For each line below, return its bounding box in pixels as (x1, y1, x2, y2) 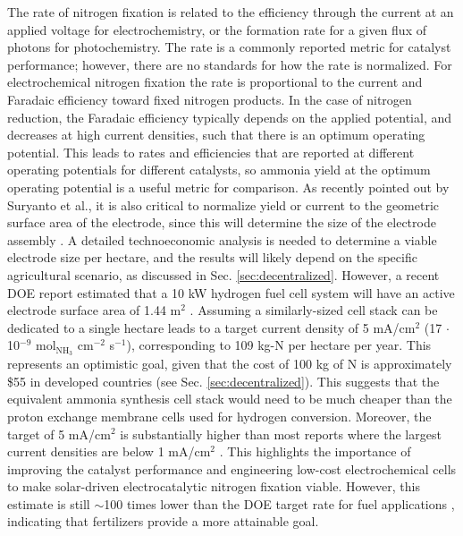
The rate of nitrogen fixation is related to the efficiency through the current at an (7, 3, 454, 21)
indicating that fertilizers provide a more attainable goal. (7, 512, 319, 531)
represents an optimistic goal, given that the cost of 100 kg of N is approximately (7, 354, 452, 373)
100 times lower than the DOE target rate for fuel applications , (104, 494, 455, 513)
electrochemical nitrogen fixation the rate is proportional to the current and (7, 72, 423, 91)
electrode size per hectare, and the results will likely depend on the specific (7, 248, 417, 267)
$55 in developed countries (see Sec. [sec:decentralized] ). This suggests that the (7, 371, 440, 390)
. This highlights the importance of (219, 442, 411, 461)
